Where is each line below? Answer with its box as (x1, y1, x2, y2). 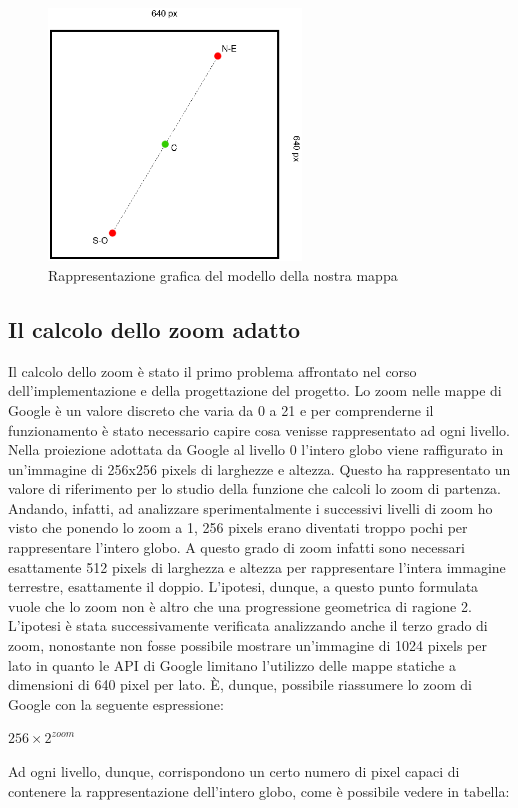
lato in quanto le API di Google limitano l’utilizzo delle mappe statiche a (8, 654, 456, 675)
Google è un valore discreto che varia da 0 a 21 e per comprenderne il (8, 399, 434, 420)
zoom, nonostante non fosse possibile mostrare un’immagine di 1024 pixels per (8, 635, 487, 656)
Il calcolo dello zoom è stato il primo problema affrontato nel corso (8, 360, 417, 381)
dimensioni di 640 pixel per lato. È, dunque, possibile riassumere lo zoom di (8, 674, 472, 695)
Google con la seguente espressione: (8, 693, 224, 714)
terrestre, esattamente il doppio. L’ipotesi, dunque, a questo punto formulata (8, 576, 479, 597)
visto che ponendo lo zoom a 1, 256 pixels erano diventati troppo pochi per (8, 517, 468, 538)
